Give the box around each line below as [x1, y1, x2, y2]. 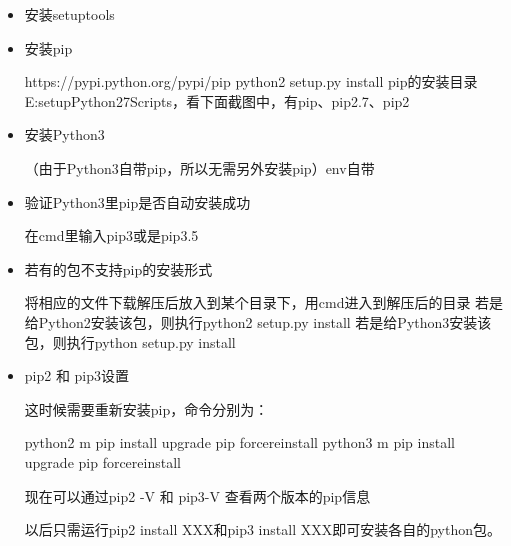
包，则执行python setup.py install [24, 331, 236, 352]
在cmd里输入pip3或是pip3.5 [24, 225, 199, 246]
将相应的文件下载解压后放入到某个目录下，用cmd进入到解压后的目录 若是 [24, 292, 504, 313]
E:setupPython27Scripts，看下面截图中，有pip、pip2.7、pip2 [24, 90, 410, 111]
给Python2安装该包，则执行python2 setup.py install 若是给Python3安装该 [24, 311, 492, 332]
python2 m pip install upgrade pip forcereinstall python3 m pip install [24, 432, 455, 453]
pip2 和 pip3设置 [24, 365, 130, 386]
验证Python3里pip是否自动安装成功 [24, 191, 251, 212]
